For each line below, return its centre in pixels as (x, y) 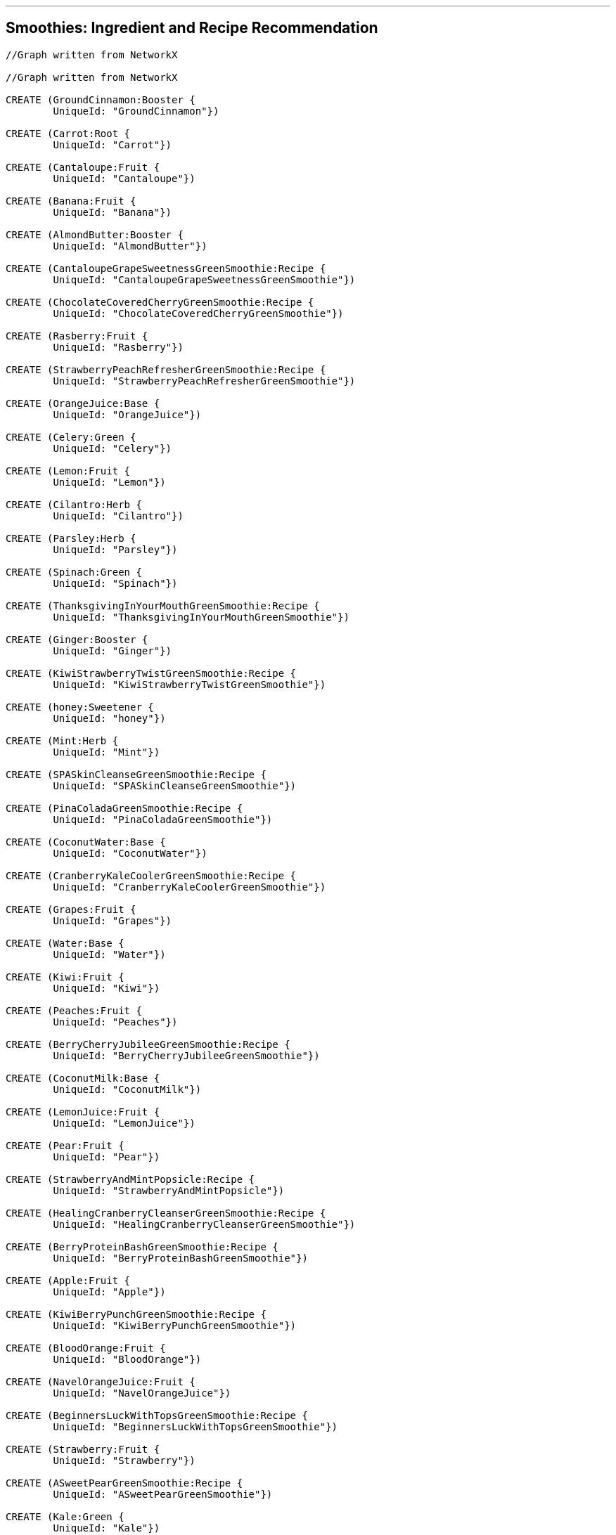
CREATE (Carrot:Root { (68, 133)
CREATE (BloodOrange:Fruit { (86, 1348)
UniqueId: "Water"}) (109, 954)
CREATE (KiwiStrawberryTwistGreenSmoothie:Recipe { (151, 673)
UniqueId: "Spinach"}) (115, 583)
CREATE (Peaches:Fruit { (74, 1010)
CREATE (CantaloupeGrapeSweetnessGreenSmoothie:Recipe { (166, 268)
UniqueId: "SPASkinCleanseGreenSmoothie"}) (175, 785)
